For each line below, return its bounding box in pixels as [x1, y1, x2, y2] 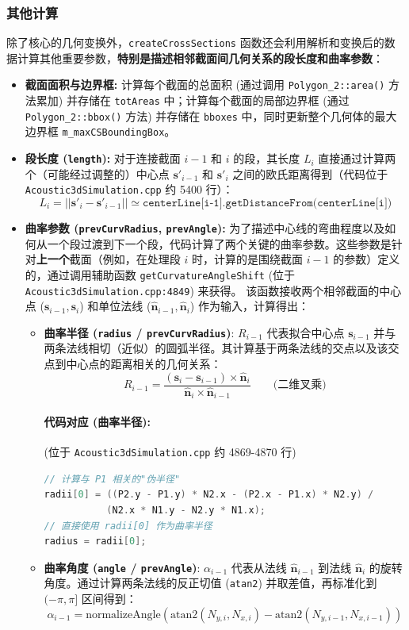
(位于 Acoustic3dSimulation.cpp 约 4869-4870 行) [44, 444, 296, 460]
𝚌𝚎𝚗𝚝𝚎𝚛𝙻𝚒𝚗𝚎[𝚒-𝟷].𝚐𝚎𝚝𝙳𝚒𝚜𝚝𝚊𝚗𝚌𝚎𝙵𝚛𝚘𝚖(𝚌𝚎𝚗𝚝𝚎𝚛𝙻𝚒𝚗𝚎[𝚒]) [142, 198, 392, 209]
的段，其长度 [233, 150, 300, 167]
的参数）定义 [333, 251, 400, 267]
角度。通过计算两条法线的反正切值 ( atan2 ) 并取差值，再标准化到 [44, 574, 377, 591]
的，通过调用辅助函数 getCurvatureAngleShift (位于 [25, 266, 296, 282]
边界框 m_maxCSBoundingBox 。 [25, 123, 176, 140]
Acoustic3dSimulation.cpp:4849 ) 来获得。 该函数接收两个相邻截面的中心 [25, 282, 402, 298]
